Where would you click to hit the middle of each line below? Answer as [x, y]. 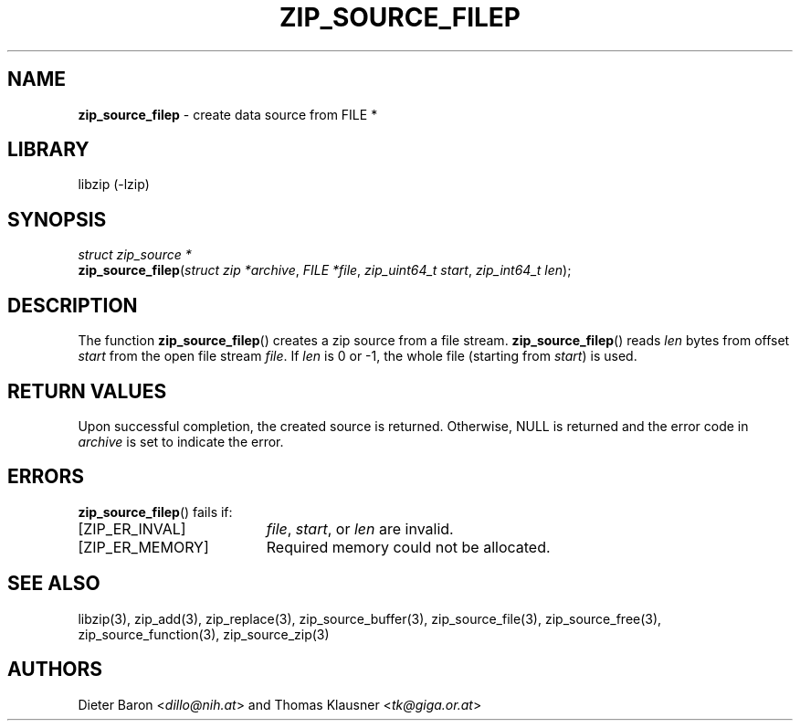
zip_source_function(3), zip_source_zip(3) [204, 634]
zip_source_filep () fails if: [155, 512]
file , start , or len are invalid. [360, 528]
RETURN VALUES [87, 391]
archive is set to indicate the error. [181, 441]
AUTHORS [55, 670]
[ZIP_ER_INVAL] [132, 528]
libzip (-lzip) [114, 185]
